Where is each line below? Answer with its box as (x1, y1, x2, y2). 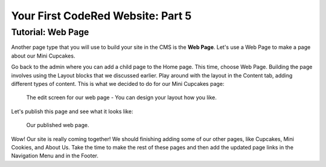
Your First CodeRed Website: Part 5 (11, 9, 192, 22)
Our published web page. (26, 122, 89, 129)
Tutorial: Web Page (11, 27, 89, 38)
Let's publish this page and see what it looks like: (11, 108, 133, 115)
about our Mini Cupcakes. (11, 52, 75, 59)
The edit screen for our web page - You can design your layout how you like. (26, 94, 217, 101)
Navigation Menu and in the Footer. (11, 152, 99, 160)
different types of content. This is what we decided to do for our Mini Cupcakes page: (11, 80, 225, 87)
